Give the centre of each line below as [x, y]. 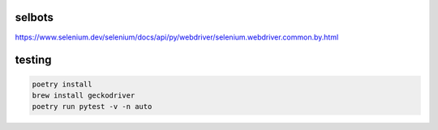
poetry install [62, 84]
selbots [34, 17]
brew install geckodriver [84, 95]
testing [33, 60]
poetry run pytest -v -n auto [92, 107]
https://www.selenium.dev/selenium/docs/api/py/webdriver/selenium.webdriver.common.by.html [177, 37]
